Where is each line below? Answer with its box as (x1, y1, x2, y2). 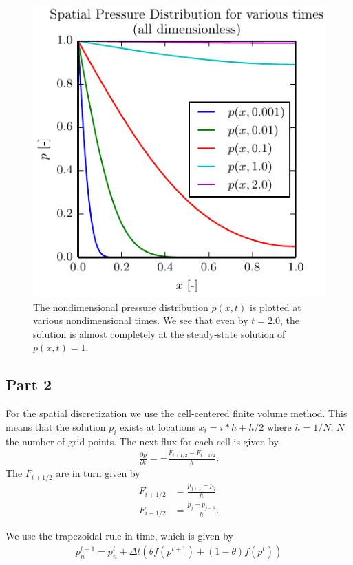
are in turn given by (56, 466, 140, 480)
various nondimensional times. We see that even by (33, 313, 248, 328)
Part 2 (6, 374, 52, 395)
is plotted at (249, 299, 301, 314)
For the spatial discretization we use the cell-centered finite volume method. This (6, 406, 347, 420)
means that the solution (6, 419, 106, 434)
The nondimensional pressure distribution (33, 299, 208, 314)
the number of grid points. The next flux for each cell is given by (6, 434, 279, 448)
